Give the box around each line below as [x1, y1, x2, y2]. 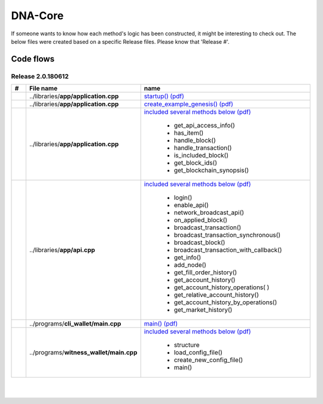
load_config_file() [173, 348, 223, 357]
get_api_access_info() [173, 121, 236, 130]
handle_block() [173, 136, 217, 145]
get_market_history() [173, 306, 233, 314]
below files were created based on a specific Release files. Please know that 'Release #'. [11, 38, 230, 45]
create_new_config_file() [173, 356, 243, 364]
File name [29, 84, 58, 93]
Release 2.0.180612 [11, 72, 69, 80]
